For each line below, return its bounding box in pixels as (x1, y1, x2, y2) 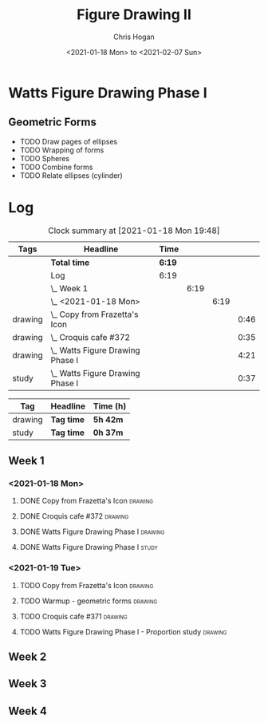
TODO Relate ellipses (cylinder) (19, 170, 124, 180)
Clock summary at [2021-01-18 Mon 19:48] (47, 225, 221, 236)
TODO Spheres (19, 153, 70, 163)
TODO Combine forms (19, 162, 93, 172)
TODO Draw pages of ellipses (19, 136, 118, 146)
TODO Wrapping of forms (19, 145, 104, 155)
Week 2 (8, 650, 47, 664)
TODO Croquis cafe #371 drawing (19, 611, 128, 621)
